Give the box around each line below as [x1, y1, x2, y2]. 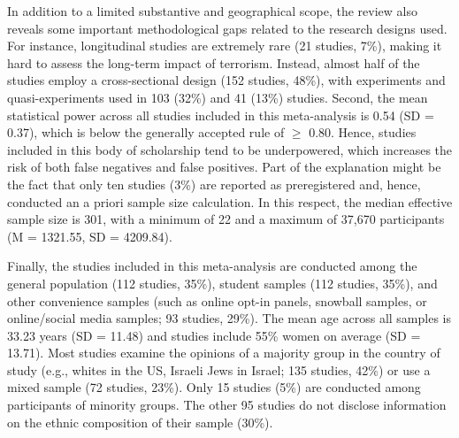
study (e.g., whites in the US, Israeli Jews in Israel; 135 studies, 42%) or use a [7, 360, 431, 379]
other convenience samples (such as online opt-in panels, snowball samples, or [7, 291, 427, 310]
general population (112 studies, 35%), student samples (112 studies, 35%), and [7, 273, 438, 292]
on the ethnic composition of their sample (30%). [7, 412, 273, 431]
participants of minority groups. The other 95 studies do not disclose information [7, 396, 447, 414]
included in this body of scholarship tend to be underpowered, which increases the [7, 140, 453, 158]
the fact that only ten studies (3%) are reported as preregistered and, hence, [7, 174, 421, 193]
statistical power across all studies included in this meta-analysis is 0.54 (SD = [7, 105, 434, 124]
